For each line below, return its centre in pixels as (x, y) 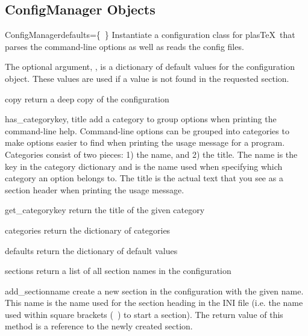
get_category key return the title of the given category (105, 210)
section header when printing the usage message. (95, 189)
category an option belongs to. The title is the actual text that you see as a (144, 178)
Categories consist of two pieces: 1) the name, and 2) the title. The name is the (151, 154)
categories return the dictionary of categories (88, 230)
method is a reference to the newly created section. (99, 326)
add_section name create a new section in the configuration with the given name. (154, 291)
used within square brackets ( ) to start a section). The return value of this (144, 314)
